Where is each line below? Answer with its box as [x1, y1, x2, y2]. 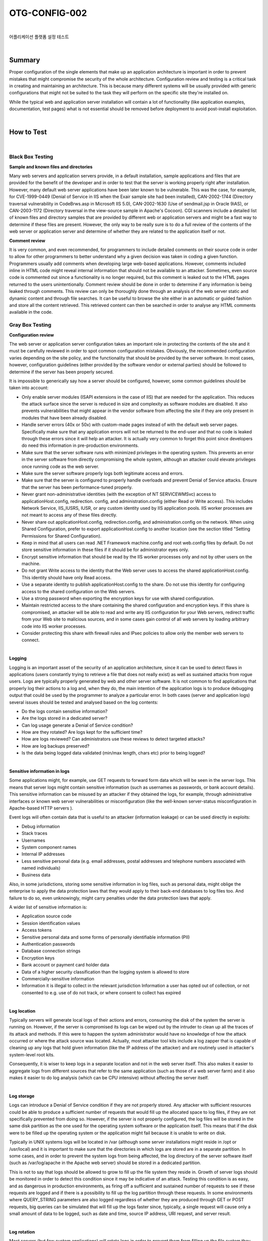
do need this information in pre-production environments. [21, 442, 139, 449]
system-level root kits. [9, 1051, 55, 1057]
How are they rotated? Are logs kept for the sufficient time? [21, 729, 142, 735]
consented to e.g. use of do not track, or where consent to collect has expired [21, 989, 181, 995]
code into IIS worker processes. [21, 623, 87, 629]
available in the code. [9, 309, 53, 315]
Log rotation [9, 1229, 35, 1235]
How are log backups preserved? [21, 743, 89, 749]
